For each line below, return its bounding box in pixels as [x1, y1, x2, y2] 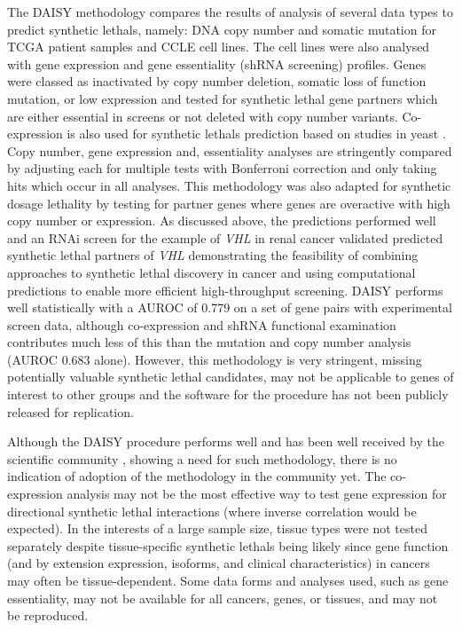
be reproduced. [7, 606, 89, 625]
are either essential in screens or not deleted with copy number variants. [7, 106, 398, 125]
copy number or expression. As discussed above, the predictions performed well [7, 211, 436, 230]
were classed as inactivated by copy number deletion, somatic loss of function [7, 72, 427, 91]
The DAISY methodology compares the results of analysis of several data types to [7, 3, 453, 20]
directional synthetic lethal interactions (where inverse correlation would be [7, 501, 417, 520]
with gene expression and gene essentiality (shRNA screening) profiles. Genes [7, 54, 427, 73]
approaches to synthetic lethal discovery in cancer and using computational [7, 263, 416, 281]
